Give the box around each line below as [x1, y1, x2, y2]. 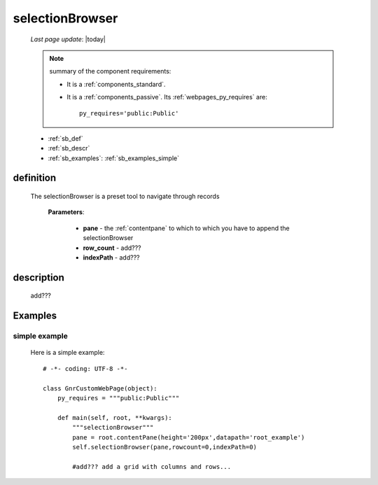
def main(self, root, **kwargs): [57, 414, 173, 421]
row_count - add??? [83, 244, 141, 252]
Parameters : [48, 208, 85, 216]
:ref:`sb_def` [48, 134, 83, 143]
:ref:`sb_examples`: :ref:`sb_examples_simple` [48, 154, 180, 162]
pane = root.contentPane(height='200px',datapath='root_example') [72, 433, 305, 441]
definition [13, 172, 57, 184]
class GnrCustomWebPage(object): [43, 384, 157, 392]
